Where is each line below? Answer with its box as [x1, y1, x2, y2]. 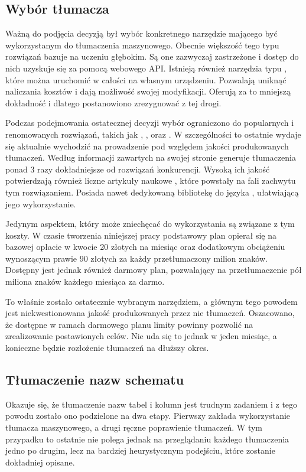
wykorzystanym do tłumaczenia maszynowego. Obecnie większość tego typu [5, 38, 279, 51]
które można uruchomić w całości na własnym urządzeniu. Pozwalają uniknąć [5, 73, 287, 86]
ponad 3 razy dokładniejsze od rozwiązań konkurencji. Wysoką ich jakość [5, 162, 270, 175]
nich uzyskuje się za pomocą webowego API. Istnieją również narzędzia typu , [5, 61, 287, 74]
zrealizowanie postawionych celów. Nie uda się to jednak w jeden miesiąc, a [5, 330, 277, 342]
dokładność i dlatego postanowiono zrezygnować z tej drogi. [5, 96, 222, 109]
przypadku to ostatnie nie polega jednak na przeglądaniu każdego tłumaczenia [5, 432, 289, 445]
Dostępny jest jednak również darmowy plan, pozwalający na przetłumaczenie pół [5, 263, 302, 276]
